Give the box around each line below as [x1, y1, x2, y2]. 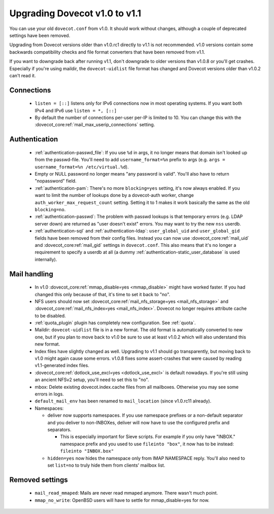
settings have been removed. [9, 32, 71, 38]
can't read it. [9, 72, 36, 78]
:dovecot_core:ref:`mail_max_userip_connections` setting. [35, 122, 155, 128]
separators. [47, 426, 72, 433]
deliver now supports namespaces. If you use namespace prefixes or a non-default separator [47, 412, 243, 418]
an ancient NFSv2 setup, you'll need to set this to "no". [35, 377, 149, 383]
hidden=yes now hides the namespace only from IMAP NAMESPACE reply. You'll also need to [47, 455, 246, 461]
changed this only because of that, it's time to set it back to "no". [35, 291, 170, 297]
